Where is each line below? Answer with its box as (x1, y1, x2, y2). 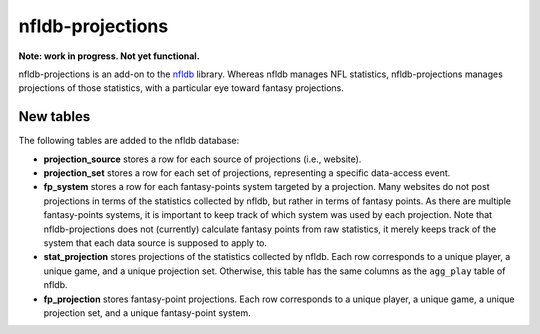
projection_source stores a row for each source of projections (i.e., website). (43, 153, 362, 165)
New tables (18, 108, 91, 125)
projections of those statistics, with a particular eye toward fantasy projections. (18, 82, 345, 94)
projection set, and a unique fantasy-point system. (43, 306, 252, 319)
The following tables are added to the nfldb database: (18, 135, 240, 147)
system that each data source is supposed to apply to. (43, 236, 268, 249)
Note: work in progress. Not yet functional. (18, 50, 200, 62)
